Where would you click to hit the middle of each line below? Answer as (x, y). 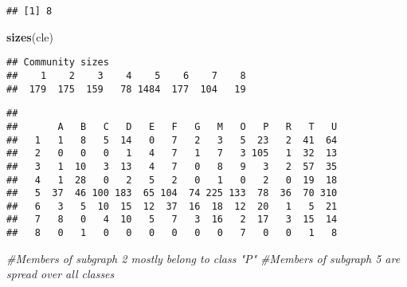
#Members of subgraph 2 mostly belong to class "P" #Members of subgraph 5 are (203, 258)
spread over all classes (61, 274)
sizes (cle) (30, 36)
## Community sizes (58, 63)
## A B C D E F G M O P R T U (172, 126)
